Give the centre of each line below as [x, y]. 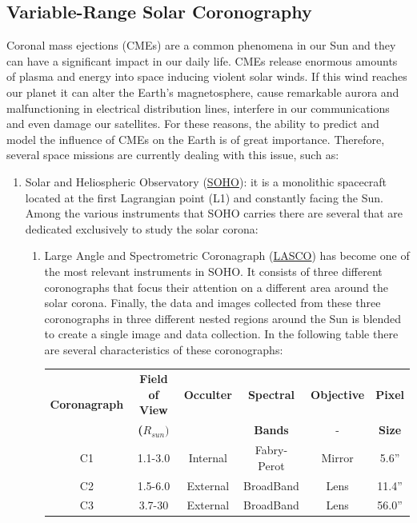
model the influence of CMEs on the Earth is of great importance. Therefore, [196, 139]
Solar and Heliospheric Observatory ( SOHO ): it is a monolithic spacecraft [206, 181]
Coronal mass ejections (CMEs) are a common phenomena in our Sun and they [201, 45]
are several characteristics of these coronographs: [164, 349]
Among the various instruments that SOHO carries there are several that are [214, 213]
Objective [338, 394]
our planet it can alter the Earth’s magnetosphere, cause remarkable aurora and [203, 92]
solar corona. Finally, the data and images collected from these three [213, 303]
